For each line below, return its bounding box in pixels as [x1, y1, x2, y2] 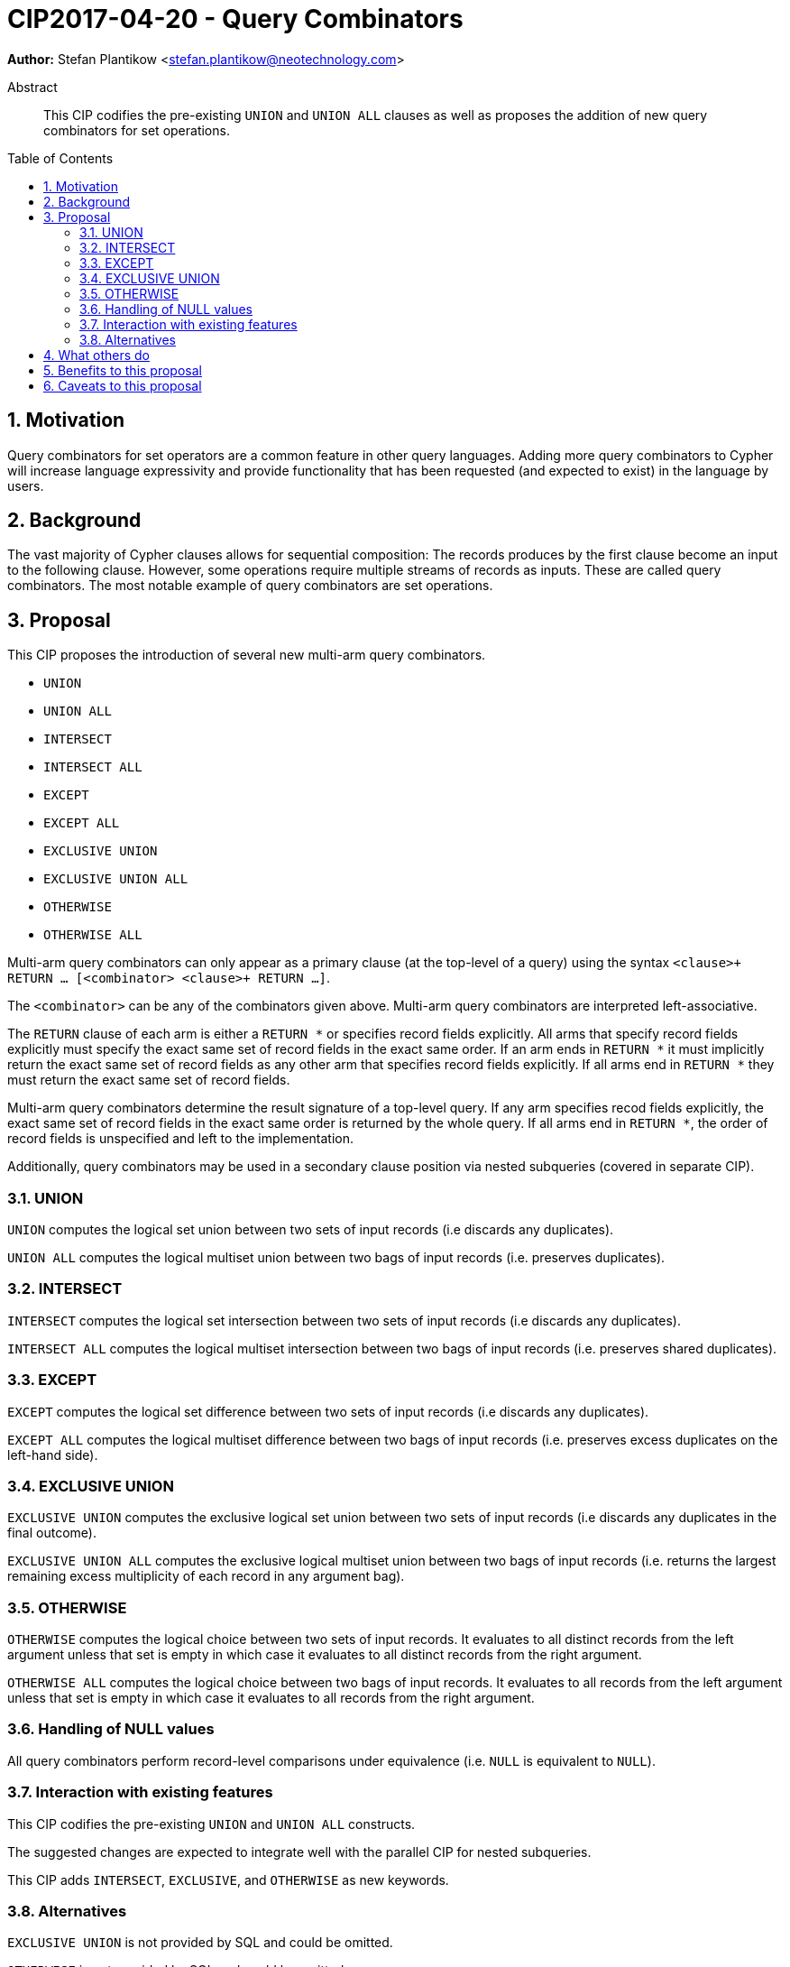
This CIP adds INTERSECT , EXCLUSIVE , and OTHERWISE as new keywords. [7, 1871, 449, 1888]
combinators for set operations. [43, 122, 230, 138]
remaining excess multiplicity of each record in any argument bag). [7, 1568, 405, 1584]
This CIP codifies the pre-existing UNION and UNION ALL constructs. [7, 1815, 416, 1832]
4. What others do [43, 346, 150, 363]
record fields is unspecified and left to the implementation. [7, 1131, 354, 1147]
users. [7, 477, 44, 494]
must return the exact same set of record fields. [7, 1072, 290, 1088]
